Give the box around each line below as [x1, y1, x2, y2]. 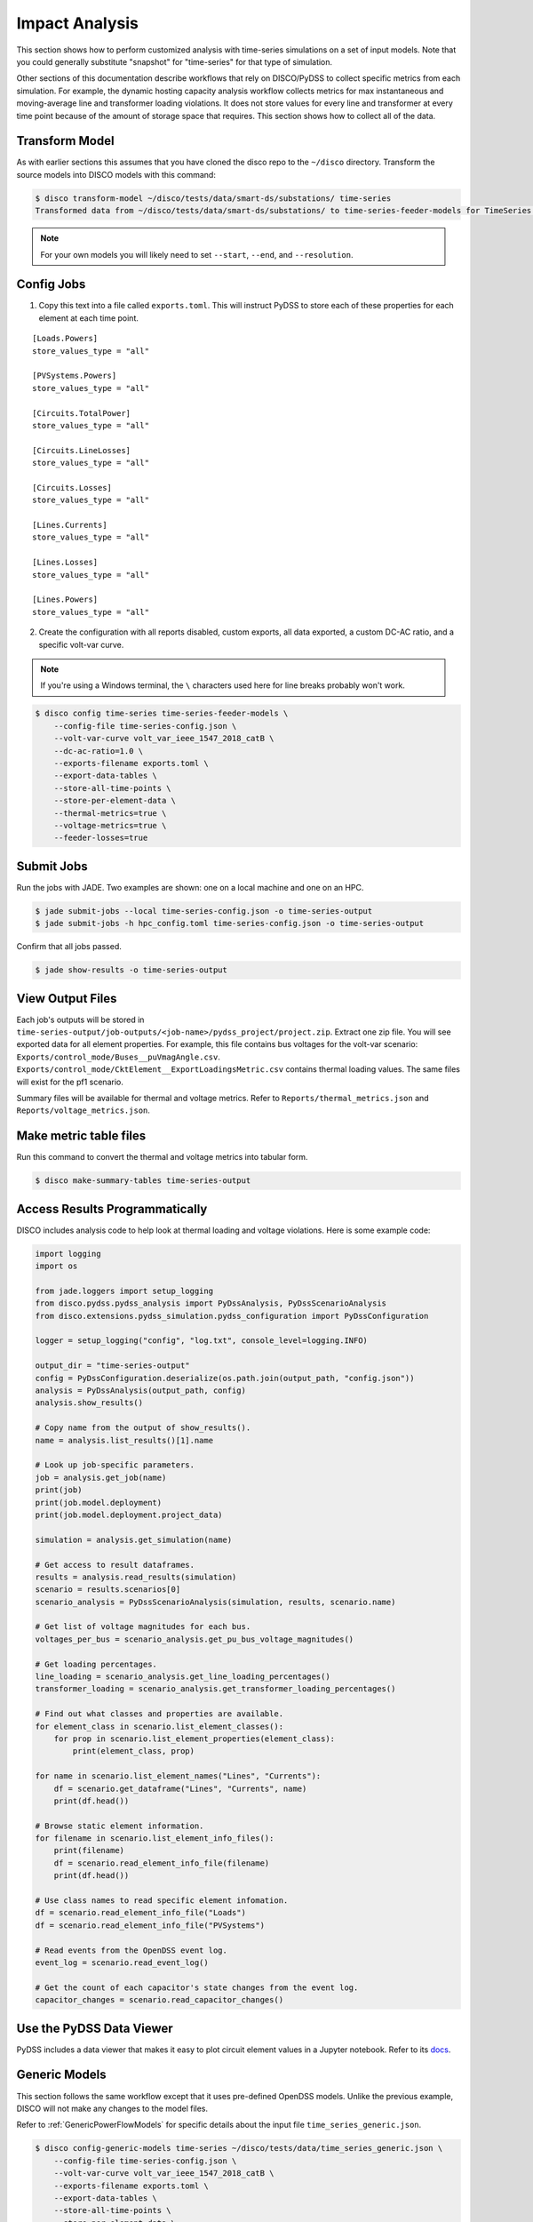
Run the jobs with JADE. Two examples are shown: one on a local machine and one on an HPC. [16, 882, 364, 892]
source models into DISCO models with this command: [16, 169, 217, 180]
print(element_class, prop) [72, 1746, 195, 1756]
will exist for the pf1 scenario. [16, 1076, 123, 1087]
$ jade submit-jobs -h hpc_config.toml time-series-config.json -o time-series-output [35, 918, 425, 929]
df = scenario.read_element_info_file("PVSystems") [35, 1920, 266, 1930]
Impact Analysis [16, 13, 139, 33]
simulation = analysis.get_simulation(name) [35, 1534, 233, 1545]
